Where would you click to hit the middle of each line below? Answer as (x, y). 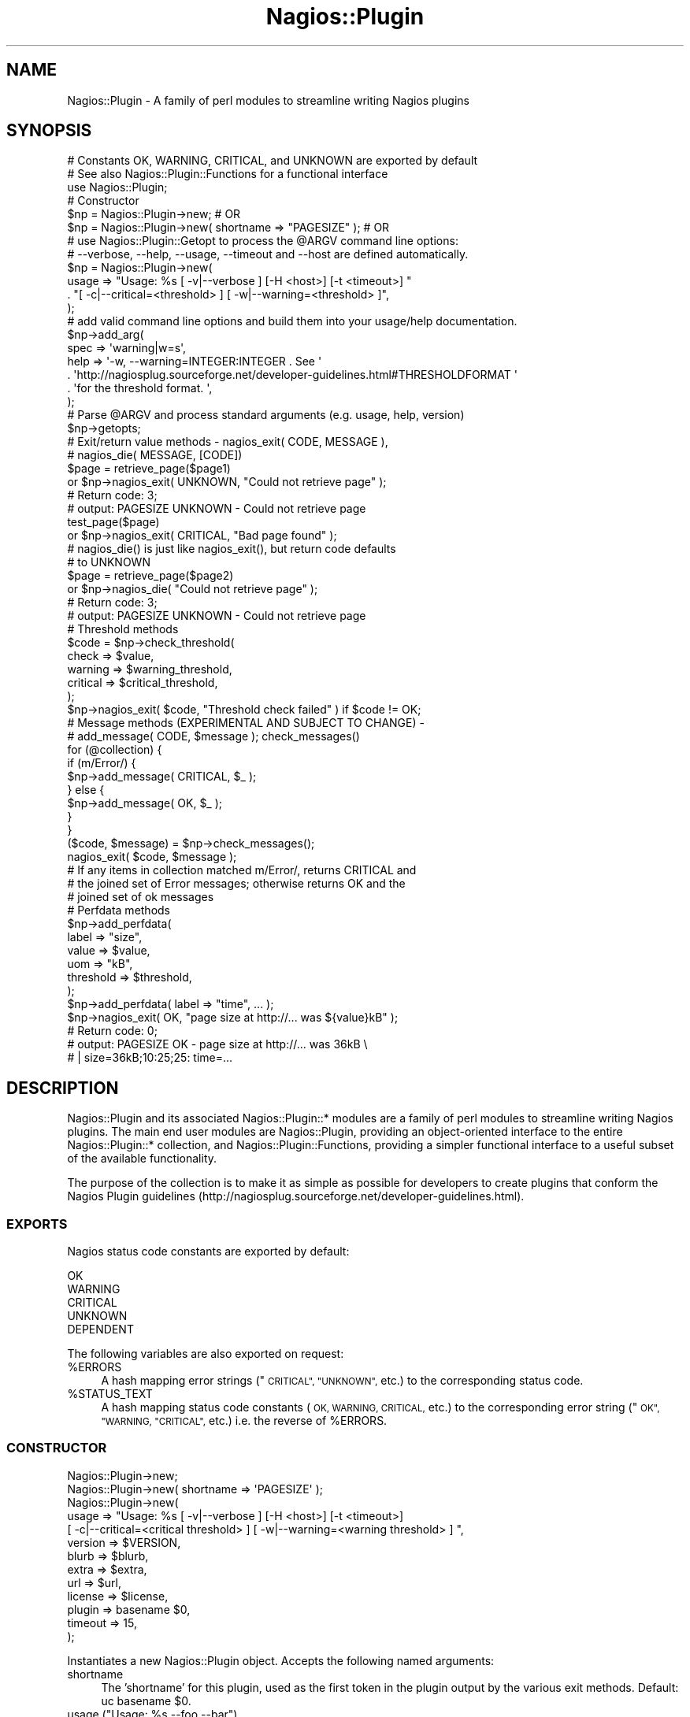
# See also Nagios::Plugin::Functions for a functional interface (228, 174)
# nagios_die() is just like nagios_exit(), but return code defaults (232, 549)
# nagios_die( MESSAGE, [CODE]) (155, 455)
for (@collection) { (115, 750)
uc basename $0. (146, 1700)
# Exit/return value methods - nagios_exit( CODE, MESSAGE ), (228, 442)
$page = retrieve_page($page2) (150, 576)
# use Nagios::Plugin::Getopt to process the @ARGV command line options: (263, 241)
